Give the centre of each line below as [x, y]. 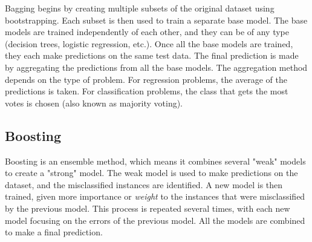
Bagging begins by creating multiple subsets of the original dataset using [140, 8]
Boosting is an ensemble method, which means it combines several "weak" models [155, 161]
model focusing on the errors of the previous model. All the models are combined [155, 220]
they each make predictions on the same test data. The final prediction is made [152, 55]
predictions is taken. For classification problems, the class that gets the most [147, 91]
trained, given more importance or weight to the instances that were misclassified [155, 196]
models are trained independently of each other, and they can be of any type [147, 32]
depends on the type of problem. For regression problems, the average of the [146, 79]
